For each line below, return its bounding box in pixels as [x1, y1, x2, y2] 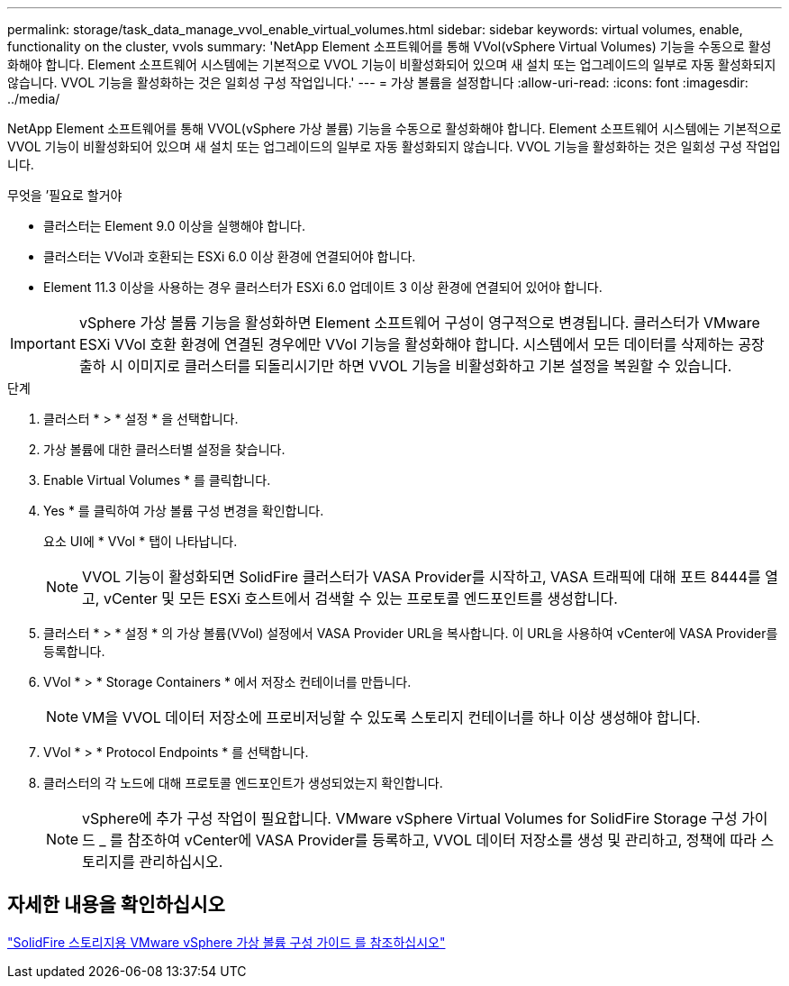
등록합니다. [43, 644, 105, 659]
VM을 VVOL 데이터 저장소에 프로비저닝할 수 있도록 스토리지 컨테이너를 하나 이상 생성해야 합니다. [82, 708, 701, 726]
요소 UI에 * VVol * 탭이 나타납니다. [43, 534, 238, 549]
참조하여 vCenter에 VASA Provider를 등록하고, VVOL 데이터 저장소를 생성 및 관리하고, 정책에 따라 [127, 831, 757, 849]
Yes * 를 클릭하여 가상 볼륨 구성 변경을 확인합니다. [43, 503, 324, 518]
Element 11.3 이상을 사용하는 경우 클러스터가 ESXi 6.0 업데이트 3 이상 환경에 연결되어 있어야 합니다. [43, 279, 603, 295]
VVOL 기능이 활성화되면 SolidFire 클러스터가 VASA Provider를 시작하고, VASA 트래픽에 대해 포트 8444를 [82, 568, 761, 586]
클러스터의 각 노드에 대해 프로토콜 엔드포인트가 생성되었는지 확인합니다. [43, 775, 443, 790]
